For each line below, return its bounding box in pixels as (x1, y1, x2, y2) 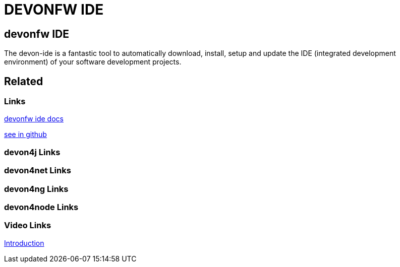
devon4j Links (4, 147, 61, 157)
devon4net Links (4, 165, 71, 176)
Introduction (4, 238, 44, 247)
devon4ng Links (4, 183, 69, 194)
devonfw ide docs (4, 114, 64, 123)
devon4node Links (4, 202, 79, 212)
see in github (4, 130, 47, 139)
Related (4, 75, 43, 88)
